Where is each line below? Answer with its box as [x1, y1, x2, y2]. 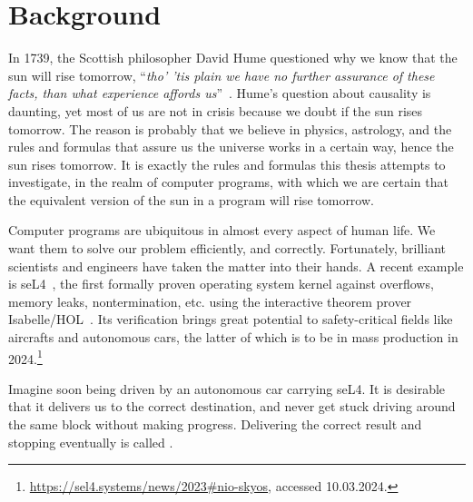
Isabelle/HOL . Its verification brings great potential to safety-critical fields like [8, 310, 453, 329]
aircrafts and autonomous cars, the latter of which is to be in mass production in [8, 328, 458, 347]
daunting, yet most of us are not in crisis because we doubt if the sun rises [8, 101, 423, 120]
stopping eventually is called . [8, 432, 173, 451]
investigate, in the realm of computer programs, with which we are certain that [8, 172, 448, 192]
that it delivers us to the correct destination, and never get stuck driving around [8, 397, 456, 416]
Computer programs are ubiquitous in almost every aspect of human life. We [8, 221, 436, 240]
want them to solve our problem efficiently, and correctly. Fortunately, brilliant [8, 239, 446, 258]
